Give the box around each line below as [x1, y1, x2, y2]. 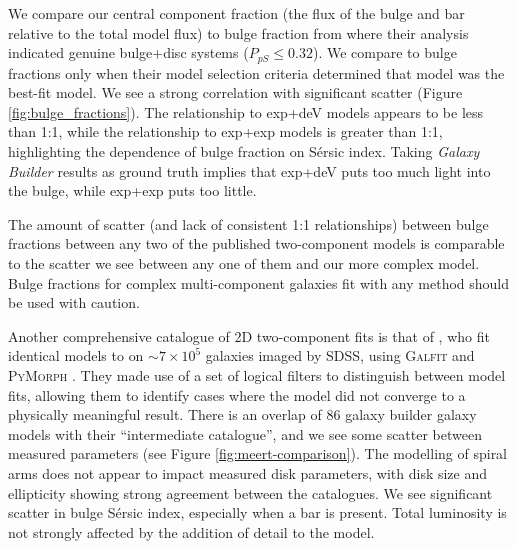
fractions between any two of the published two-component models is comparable [8, 233, 505, 254]
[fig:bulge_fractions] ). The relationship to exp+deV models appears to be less [8, 101, 484, 122]
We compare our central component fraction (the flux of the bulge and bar [8, 3, 465, 23]
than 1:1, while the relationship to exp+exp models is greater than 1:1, [8, 121, 443, 142]
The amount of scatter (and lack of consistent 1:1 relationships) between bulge [8, 213, 489, 234]
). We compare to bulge [312, 42, 457, 63]
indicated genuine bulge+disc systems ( [8, 42, 249, 63]
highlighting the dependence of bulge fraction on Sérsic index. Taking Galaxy [8, 141, 480, 162]
